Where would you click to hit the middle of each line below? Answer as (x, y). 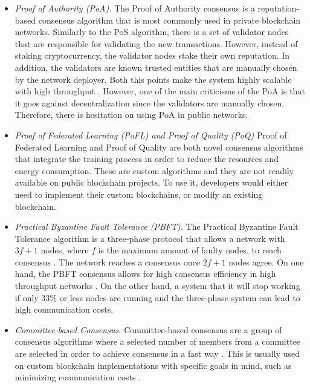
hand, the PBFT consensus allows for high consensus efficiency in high (145, 274)
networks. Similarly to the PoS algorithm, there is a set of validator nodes (152, 32)
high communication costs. (64, 309)
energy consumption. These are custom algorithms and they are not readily (154, 170)
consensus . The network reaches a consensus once (108, 262)
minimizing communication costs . (78, 377)
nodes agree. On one (266, 262)
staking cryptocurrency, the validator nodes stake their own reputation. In (152, 55)
